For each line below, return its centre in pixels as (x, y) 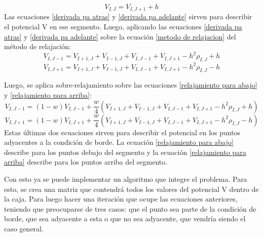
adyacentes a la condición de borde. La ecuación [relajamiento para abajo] (119, 142)
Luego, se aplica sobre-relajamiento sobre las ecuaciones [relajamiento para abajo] (131, 85)
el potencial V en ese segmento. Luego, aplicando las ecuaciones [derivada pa (123, 27)
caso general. (24, 228)
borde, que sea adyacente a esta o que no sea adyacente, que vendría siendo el (125, 219)
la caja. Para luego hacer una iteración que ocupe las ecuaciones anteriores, (121, 199)
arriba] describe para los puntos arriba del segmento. (86, 162)
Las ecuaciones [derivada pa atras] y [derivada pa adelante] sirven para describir (128, 16)
